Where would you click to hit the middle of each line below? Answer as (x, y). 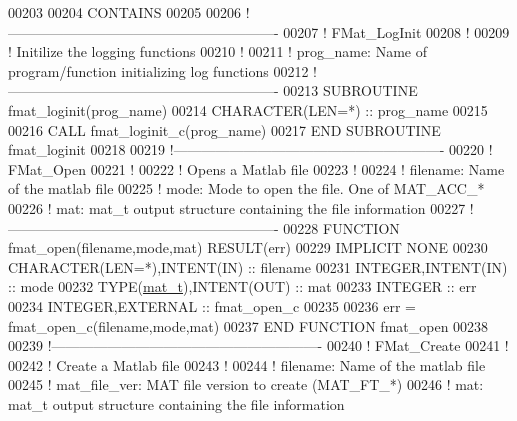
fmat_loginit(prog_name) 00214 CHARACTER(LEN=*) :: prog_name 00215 (248, 109)
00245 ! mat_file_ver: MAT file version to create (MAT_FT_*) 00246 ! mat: (246, 384)
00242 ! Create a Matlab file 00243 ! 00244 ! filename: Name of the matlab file (247, 364)
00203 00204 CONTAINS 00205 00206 (124, 12)
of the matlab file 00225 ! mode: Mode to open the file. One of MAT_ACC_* (246, 188)
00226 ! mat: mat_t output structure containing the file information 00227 (237, 207)
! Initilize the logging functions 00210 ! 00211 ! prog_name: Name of (217, 51)
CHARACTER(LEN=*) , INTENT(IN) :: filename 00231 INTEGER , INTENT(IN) (258, 266)
